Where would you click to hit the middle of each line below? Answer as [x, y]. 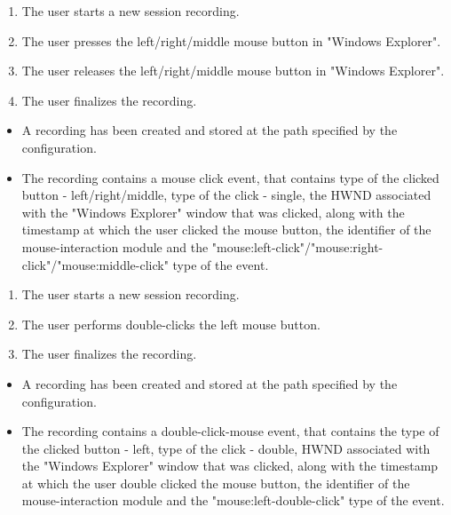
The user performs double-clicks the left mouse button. [171, 324]
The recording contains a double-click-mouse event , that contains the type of [230, 431]
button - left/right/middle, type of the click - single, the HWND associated [226, 195]
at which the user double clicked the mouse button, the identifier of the [216, 483]
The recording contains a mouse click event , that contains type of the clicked [230, 177]
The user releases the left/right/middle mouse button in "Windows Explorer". [233, 71]
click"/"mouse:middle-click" [95, 264]
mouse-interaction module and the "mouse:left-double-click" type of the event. [233, 500]
